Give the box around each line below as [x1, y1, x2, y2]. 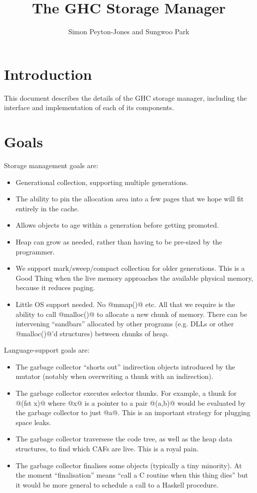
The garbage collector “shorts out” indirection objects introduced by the [15, 361, 235, 371]
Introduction [4, 63, 92, 84]
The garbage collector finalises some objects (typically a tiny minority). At [15, 460, 242, 470]
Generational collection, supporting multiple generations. [15, 177, 188, 187]
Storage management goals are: [4, 160, 99, 170]
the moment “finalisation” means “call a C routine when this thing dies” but [15, 470, 248, 480]
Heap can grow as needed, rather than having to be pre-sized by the [15, 236, 222, 246]
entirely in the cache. [15, 203, 79, 213]
